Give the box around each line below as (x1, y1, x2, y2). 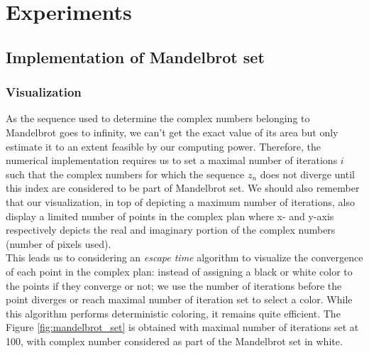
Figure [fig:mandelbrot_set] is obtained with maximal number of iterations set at (6, 320, 359, 335)
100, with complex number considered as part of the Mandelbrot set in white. (6, 333, 343, 348)
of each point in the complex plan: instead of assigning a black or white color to (6, 264, 353, 278)
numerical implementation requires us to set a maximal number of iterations (6, 153, 338, 168)
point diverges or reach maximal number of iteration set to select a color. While (6, 292, 353, 307)
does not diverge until (260, 166, 355, 181)
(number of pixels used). (6, 236, 111, 251)
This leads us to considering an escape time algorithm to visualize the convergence (6, 250, 363, 265)
